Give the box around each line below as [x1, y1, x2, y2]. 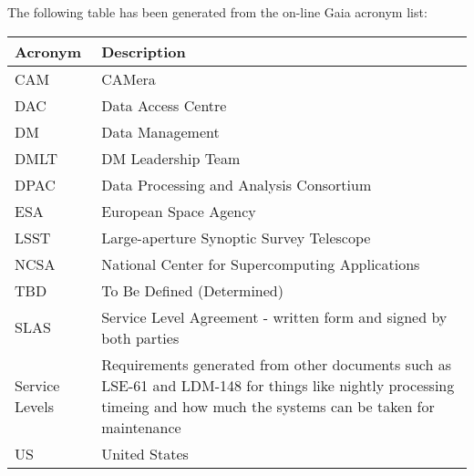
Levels [15, 395, 54, 417]
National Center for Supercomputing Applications [101, 253, 420, 274]
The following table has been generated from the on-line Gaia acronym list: [7, 3, 428, 21]
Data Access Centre [101, 94, 227, 116]
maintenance [101, 416, 181, 438]
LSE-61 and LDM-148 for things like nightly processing [101, 374, 455, 396]
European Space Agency [101, 200, 256, 222]
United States [101, 442, 189, 464]
